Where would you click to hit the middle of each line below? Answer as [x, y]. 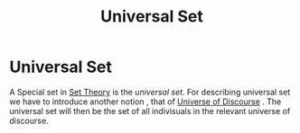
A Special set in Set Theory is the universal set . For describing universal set [150, 92]
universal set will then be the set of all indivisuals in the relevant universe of [150, 111]
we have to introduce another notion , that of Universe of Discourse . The [145, 102]
